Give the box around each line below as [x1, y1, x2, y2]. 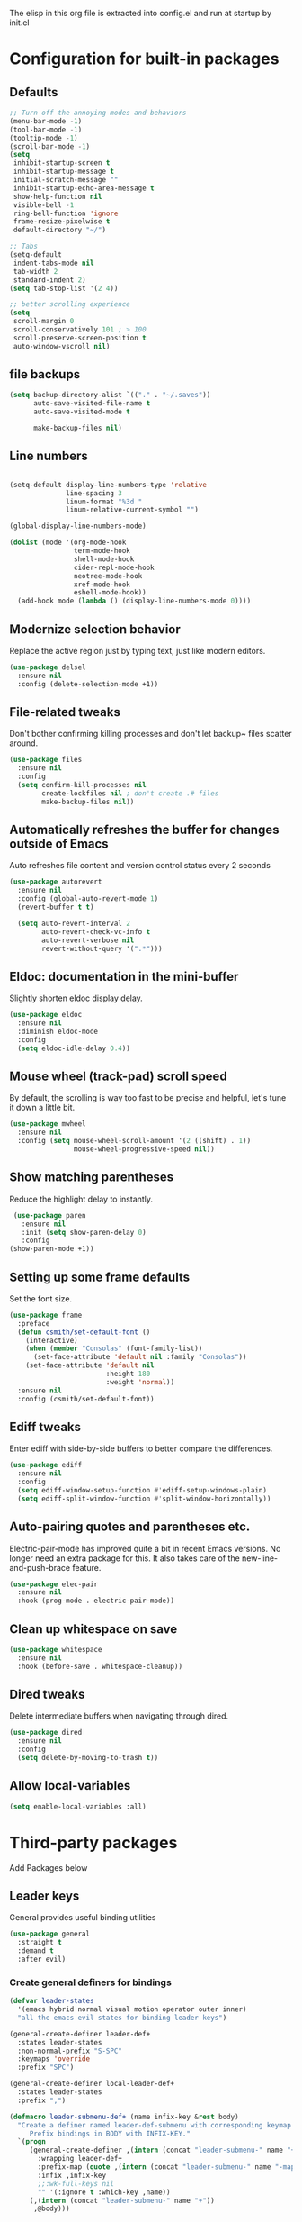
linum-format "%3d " [66, 497, 143, 506]
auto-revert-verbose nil [41, 936, 135, 945]
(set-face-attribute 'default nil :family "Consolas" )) [32, 1353, 247, 1362]
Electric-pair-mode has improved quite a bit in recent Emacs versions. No [9, 1543, 281, 1554]
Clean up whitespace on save [9, 1621, 178, 1637]
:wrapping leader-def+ [37, 2154, 123, 2163]
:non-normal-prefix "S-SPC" [17, 2046, 123, 2055]
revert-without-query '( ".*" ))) [41, 944, 164, 953]
